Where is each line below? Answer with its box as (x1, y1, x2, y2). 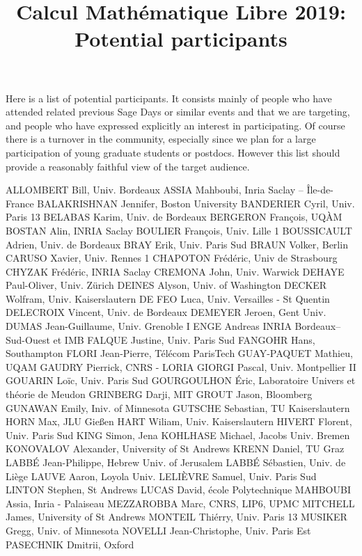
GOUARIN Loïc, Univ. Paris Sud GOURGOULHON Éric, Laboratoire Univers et (6, 373, 356, 388)
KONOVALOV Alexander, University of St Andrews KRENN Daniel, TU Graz (6, 441, 345, 456)
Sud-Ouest (6, 332, 50, 347)
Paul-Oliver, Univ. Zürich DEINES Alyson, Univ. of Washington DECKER (6, 278, 327, 292)
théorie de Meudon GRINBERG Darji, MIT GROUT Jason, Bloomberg (6, 387, 313, 402)
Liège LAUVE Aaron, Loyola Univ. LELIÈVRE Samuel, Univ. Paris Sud (6, 468, 317, 483)
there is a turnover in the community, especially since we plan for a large (6, 132, 316, 146)
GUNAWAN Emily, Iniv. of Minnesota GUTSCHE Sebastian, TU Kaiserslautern (6, 400, 350, 415)
